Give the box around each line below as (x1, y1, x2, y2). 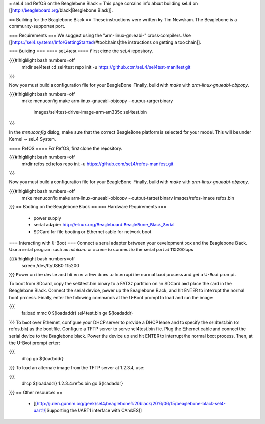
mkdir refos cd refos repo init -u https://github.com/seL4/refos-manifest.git (21, 161, 174, 167)
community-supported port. (9, 24, 66, 29)
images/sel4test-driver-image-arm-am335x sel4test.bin (33, 109, 147, 115)
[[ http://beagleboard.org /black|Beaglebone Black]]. (9, 7, 113, 13)
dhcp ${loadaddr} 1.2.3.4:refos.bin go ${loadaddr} (21, 380, 123, 386)
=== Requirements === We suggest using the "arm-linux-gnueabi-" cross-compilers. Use (9, 32, 191, 38)
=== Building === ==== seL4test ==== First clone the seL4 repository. (9, 48, 153, 54)
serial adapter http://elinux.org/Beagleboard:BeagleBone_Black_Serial (33, 222, 175, 228)
